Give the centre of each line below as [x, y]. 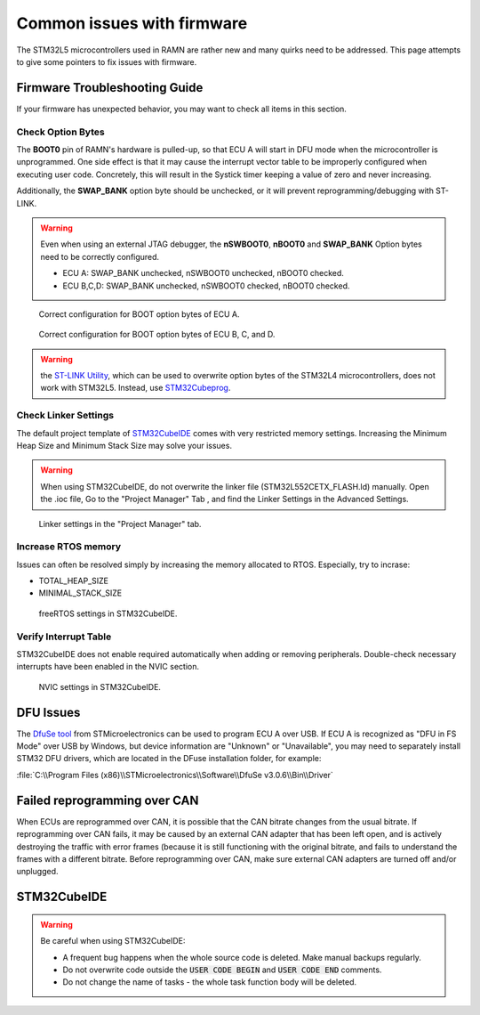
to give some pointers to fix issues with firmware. [107, 61]
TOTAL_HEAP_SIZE [73, 581]
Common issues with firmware [132, 23]
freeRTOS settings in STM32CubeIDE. [108, 613]
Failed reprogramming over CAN [108, 800]
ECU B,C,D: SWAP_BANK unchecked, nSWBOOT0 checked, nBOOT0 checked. [206, 286]
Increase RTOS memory [69, 547]
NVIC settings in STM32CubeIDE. [100, 686]
